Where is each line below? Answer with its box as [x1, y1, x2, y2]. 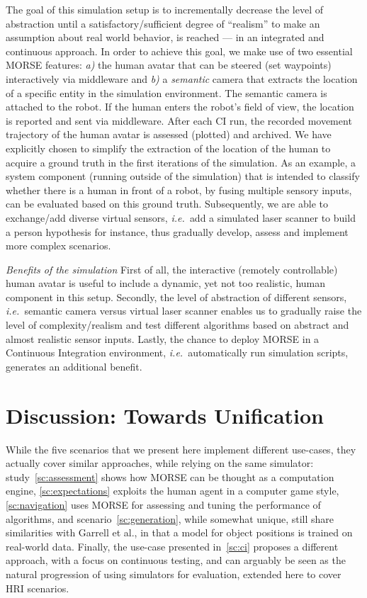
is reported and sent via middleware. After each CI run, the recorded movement [6, 113, 352, 128]
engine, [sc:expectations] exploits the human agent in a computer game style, [6, 483, 339, 498]
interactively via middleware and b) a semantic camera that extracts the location [6, 71, 358, 86]
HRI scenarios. [6, 580, 69, 595]
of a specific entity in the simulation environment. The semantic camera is [6, 85, 327, 100]
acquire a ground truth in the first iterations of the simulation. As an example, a [6, 154, 356, 169]
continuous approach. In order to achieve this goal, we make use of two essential [6, 43, 353, 58]
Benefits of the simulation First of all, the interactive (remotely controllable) [6, 261, 338, 276]
